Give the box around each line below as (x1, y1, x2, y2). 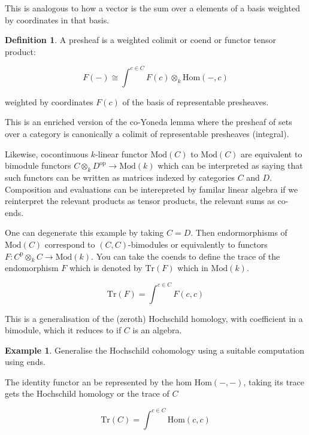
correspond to (44, 238, 95, 251)
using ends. (5, 355, 46, 368)
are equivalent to (241, 147, 302, 160)
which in (177, 261, 208, 274)
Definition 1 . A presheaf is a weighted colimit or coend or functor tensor (5, 34, 277, 46)
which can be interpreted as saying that (157, 159, 303, 172)
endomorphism (5, 261, 59, 274)
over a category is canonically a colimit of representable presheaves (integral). (5, 127, 289, 140)
